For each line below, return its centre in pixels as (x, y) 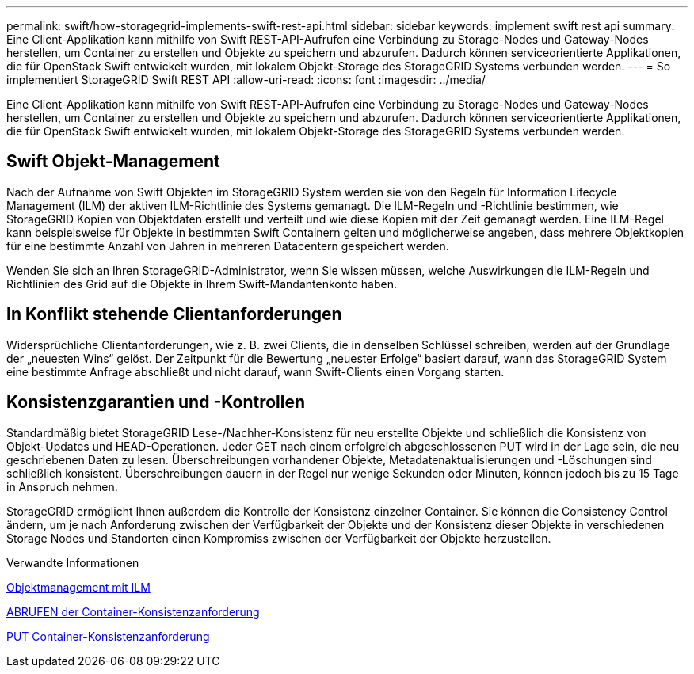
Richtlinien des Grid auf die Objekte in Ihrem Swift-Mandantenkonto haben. (202, 284)
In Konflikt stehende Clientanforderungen (174, 314)
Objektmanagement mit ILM (78, 587)
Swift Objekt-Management (113, 162)
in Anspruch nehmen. (62, 486)
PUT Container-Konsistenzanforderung (108, 636)
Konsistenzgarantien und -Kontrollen (156, 402)
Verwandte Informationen (73, 562)
